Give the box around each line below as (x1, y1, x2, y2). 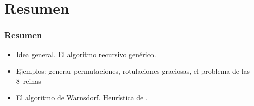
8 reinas (16, 75, 41, 86)
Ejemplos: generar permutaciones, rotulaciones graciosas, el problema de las (16, 66, 250, 76)
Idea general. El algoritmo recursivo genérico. (16, 48, 156, 59)
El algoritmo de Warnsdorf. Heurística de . (16, 92, 148, 103)
